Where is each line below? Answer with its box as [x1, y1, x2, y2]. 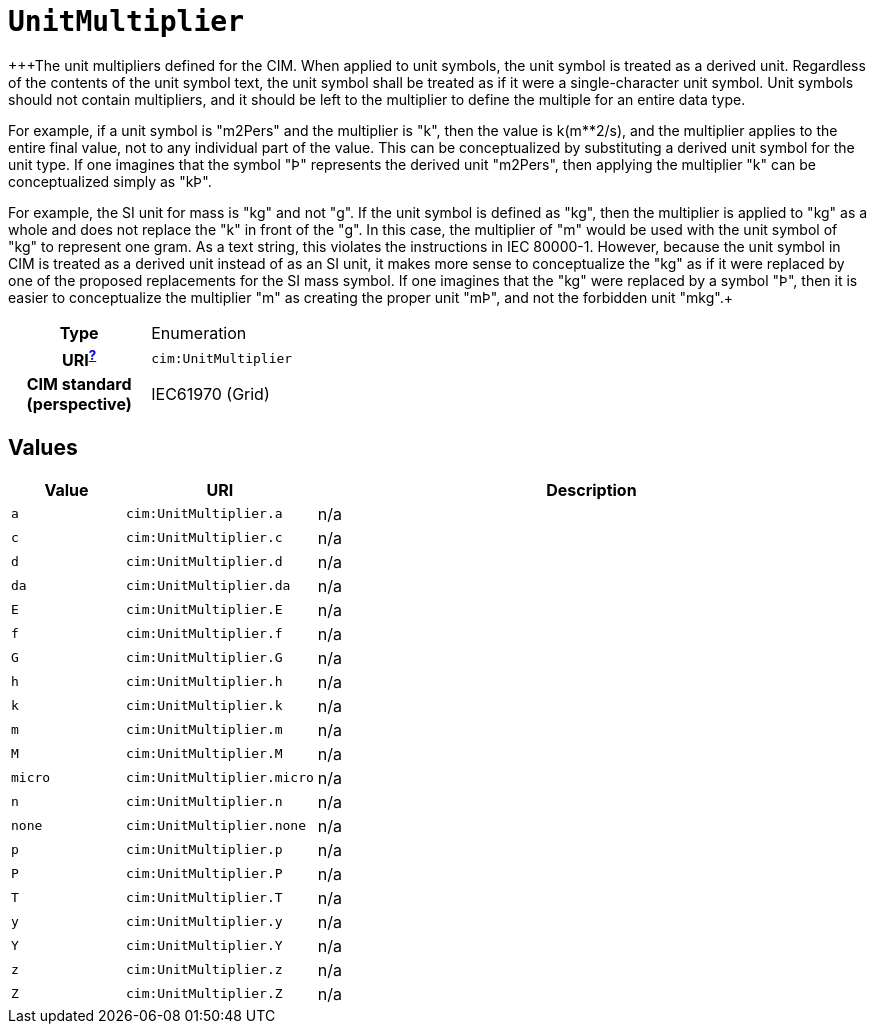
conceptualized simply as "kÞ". [8, 172, 212, 190]
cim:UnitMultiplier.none [126, 818, 307, 834]
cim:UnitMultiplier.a [126, 506, 283, 522]
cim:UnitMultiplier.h [126, 674, 283, 690]
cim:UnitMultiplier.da [126, 578, 291, 594]
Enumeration [151, 322, 247, 343]
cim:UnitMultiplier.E [126, 602, 283, 618]
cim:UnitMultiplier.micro [126, 770, 314, 786]
